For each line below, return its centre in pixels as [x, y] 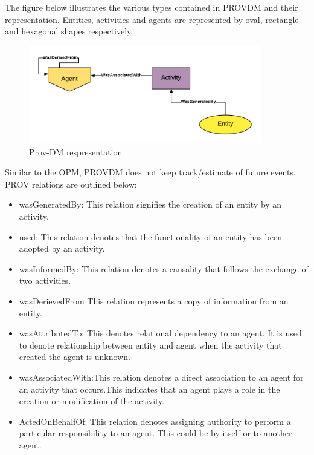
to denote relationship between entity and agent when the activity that [150, 345]
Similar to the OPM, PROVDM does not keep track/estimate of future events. [150, 172]
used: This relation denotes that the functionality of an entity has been [150, 236]
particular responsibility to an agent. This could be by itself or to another [155, 433]
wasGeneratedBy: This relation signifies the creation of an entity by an [150, 204]
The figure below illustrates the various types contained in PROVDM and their [152, 7]
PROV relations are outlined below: [71, 184]
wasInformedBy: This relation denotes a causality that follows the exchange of [164, 268]
